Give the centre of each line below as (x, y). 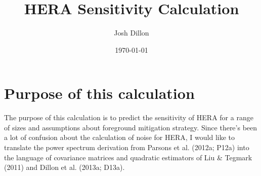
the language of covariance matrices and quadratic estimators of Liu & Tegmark (128, 157)
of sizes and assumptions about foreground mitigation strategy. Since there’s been (131, 127)
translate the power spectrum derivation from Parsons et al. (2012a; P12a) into (127, 147)
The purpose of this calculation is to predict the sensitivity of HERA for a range (129, 117)
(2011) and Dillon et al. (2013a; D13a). (64, 167)
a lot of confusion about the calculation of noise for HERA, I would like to (119, 137)
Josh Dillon (132, 33)
